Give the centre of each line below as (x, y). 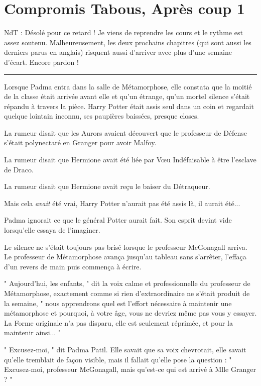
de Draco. (19, 169)
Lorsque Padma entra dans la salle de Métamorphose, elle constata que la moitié (128, 86)
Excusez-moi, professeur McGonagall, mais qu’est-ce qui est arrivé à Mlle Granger (130, 369)
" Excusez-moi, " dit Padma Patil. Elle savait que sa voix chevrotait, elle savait (125, 349)
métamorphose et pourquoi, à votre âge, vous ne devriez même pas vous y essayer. (130, 313)
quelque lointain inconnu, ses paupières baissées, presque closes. (102, 116)
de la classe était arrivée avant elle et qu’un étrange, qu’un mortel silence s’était (127, 96)
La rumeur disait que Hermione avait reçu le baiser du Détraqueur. (107, 186)
